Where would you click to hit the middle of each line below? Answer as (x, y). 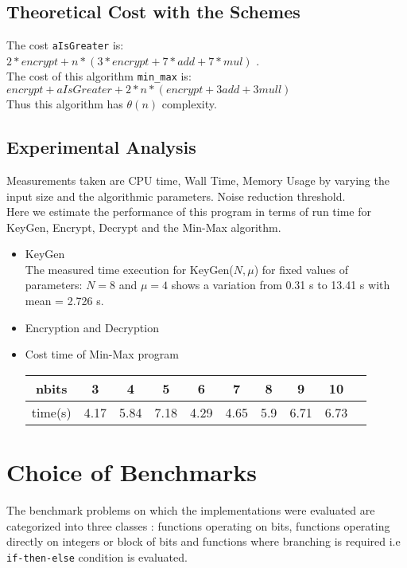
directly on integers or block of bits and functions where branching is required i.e (203, 541)
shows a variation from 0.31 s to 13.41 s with (281, 285)
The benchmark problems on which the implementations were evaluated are (191, 509)
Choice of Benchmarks (132, 472)
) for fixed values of (301, 269)
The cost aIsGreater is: (65, 45)
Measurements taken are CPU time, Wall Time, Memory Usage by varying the (198, 180)
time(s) (51, 412)
